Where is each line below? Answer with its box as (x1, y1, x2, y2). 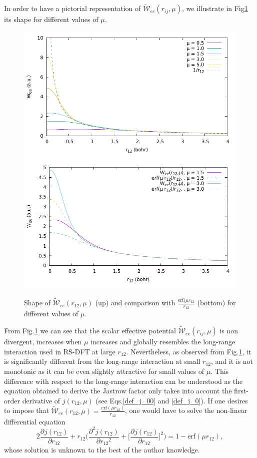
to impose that (4, 405, 49, 415)
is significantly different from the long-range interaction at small (4, 356, 200, 366)
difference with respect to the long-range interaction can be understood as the (4, 375, 243, 386)
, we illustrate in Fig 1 (182, 3, 248, 14)
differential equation (4, 416, 65, 426)
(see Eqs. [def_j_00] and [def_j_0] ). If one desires (95, 395, 248, 405)
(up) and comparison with (95, 297, 175, 308)
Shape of (24, 297, 50, 308)
